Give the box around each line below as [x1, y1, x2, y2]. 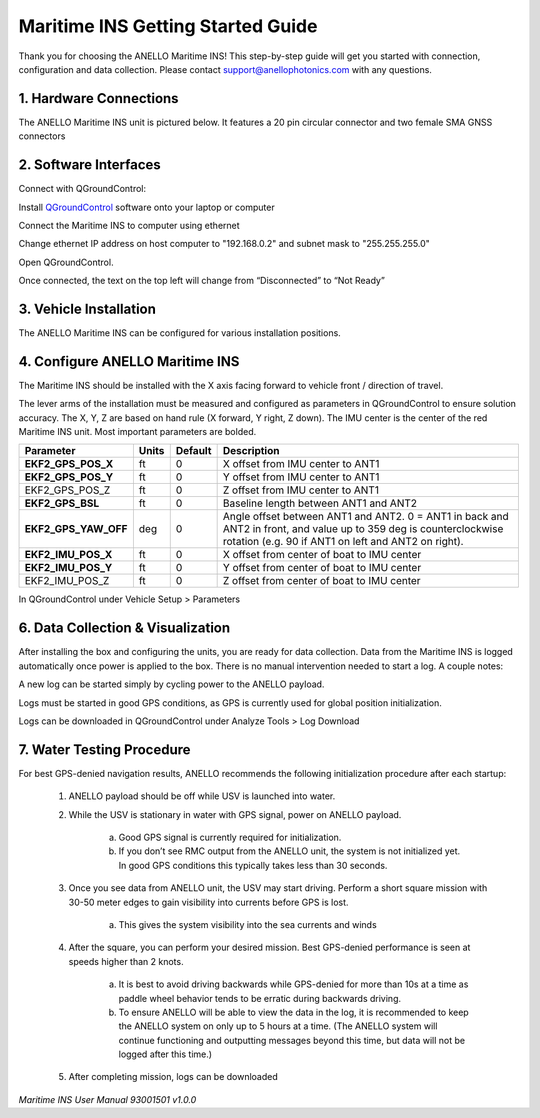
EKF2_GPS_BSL [24, 496, 100, 510]
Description [222, 444, 280, 458]
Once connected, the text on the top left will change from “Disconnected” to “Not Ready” [18, 275, 385, 287]
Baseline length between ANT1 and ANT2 [222, 496, 418, 510]
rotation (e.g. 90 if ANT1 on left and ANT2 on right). [222, 535, 464, 549]
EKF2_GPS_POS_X [24, 457, 114, 471]
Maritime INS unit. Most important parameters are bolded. [18, 426, 257, 438]
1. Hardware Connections [18, 90, 179, 107]
